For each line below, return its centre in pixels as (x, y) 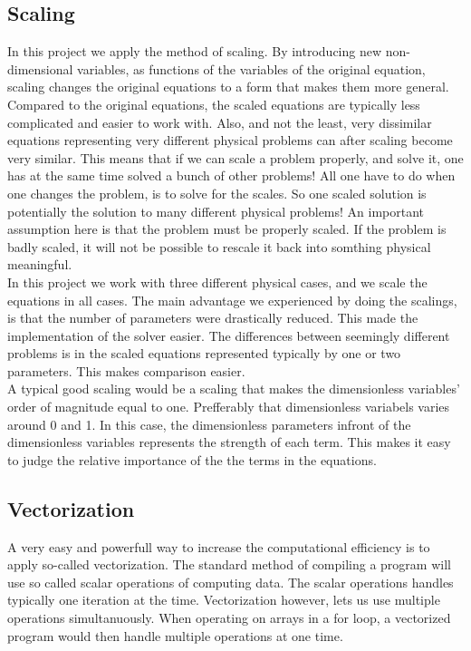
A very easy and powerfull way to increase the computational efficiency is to (219, 546)
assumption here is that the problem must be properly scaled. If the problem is (227, 229)
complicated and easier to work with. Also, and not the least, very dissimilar (220, 122)
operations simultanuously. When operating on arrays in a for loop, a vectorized (229, 618)
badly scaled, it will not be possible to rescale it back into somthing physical (219, 246)
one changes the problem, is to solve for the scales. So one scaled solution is (217, 193)
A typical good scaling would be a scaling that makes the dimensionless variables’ (234, 389)
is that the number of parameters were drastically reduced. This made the (213, 318)
